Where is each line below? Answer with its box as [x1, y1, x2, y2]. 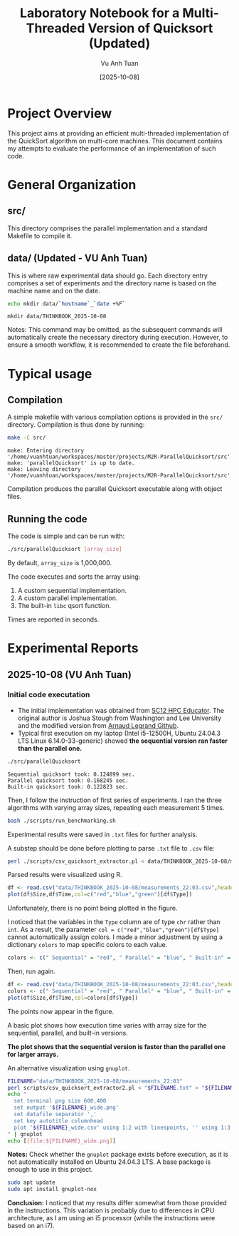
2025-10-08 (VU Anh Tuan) [7, 669, 132, 681]
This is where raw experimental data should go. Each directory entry [7, 271, 208, 280]
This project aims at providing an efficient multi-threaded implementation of [7, 128, 229, 137]
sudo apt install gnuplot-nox [7, 1186, 97, 1193]
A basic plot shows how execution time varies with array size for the [7, 1020, 208, 1029]
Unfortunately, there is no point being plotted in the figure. [7, 904, 178, 913]
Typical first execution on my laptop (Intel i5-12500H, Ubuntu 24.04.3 [17, 729, 221, 737]
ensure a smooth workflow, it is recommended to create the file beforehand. [7, 340, 230, 349]
